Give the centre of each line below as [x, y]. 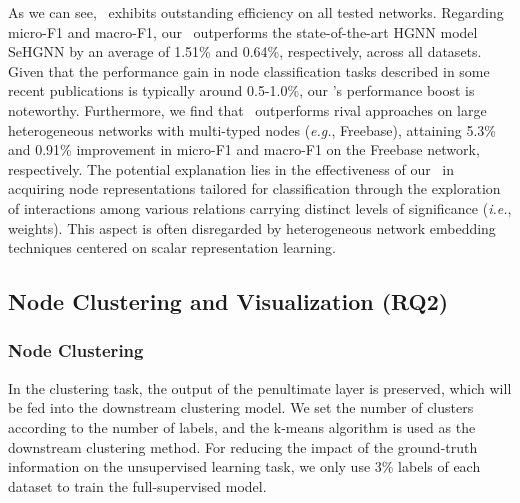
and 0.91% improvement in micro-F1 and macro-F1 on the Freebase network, [244, 149]
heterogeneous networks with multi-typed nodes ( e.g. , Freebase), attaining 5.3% [252, 129]
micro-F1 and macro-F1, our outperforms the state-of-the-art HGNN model [243, 31]
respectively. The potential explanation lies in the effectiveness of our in [231, 168]
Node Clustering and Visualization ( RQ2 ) [228, 301]
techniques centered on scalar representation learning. [172, 247]
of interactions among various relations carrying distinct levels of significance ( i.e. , [260, 207]
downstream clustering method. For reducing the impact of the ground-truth [243, 446]
